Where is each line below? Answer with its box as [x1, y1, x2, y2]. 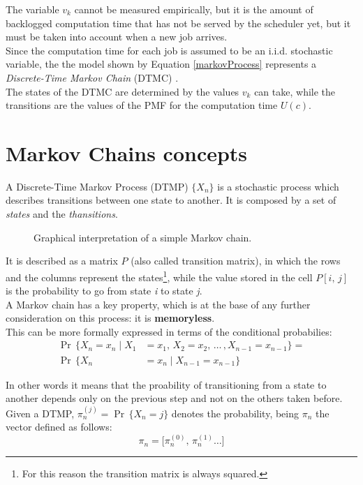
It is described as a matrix [6, 253, 118, 268]
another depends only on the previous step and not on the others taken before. [6, 391, 343, 405]
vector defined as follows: [6, 419, 112, 434]
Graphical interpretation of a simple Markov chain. [34, 230, 252, 244]
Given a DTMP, [6, 405, 75, 420]
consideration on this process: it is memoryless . [6, 311, 215, 325]
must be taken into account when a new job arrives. [6, 29, 228, 44]
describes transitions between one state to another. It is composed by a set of [6, 193, 336, 207]
